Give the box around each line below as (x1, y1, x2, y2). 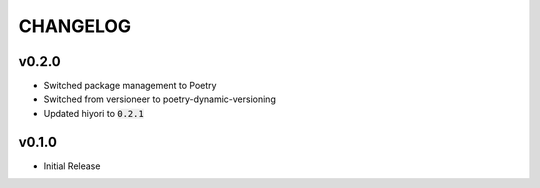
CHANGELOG (18, 15, 132, 37)
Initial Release (43, 160, 101, 172)
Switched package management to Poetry (43, 80, 217, 92)
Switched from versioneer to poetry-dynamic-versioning (43, 93, 277, 105)
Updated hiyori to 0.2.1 (43, 107, 144, 119)
